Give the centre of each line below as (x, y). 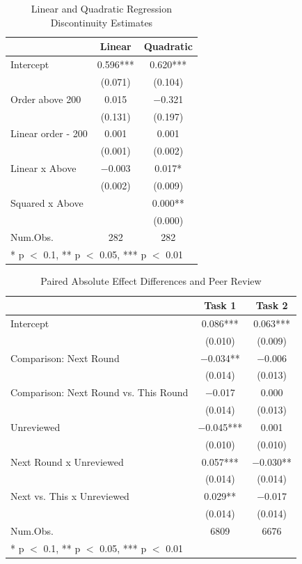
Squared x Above (47, 202)
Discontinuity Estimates (102, 22)
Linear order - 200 (49, 133)
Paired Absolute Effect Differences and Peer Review (151, 281)
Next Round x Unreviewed (67, 461)
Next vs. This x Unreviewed (70, 496)
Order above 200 (46, 99)
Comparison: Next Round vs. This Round (100, 392)
